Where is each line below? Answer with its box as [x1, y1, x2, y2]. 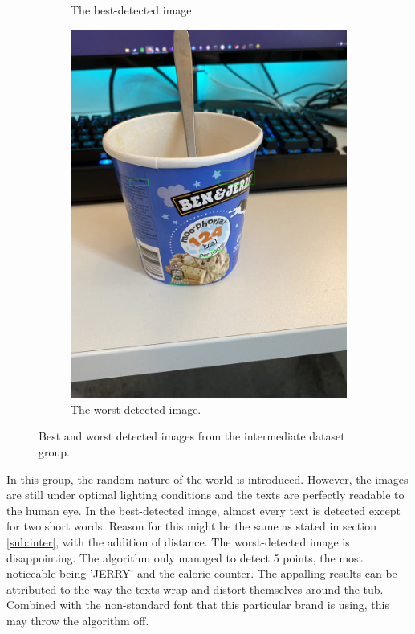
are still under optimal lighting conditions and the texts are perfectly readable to [6, 486, 405, 503]
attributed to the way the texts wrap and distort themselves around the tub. [6, 580, 384, 597]
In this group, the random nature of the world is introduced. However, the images [6, 470, 409, 487]
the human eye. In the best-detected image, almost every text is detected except [6, 501, 401, 518]
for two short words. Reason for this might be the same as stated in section [6, 517, 376, 534]
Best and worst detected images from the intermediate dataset [39, 427, 345, 444]
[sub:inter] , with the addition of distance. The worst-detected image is [6, 534, 350, 550]
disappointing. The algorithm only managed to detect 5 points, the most [6, 549, 364, 566]
